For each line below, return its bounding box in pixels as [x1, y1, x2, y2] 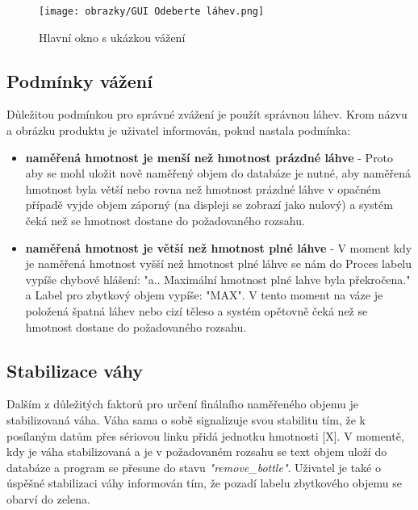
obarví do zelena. [6, 490, 90, 507]
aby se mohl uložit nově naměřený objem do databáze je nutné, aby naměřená [25, 165, 412, 182]
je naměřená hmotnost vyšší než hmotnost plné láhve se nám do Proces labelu [25, 255, 412, 272]
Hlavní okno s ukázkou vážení [39, 28, 186, 45]
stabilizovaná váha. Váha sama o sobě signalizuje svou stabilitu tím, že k [6, 411, 366, 428]
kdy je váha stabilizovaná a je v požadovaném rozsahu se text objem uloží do [6, 443, 387, 460]
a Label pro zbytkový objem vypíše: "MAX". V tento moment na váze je [25, 286, 383, 303]
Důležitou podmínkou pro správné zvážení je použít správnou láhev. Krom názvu [6, 106, 408, 123]
